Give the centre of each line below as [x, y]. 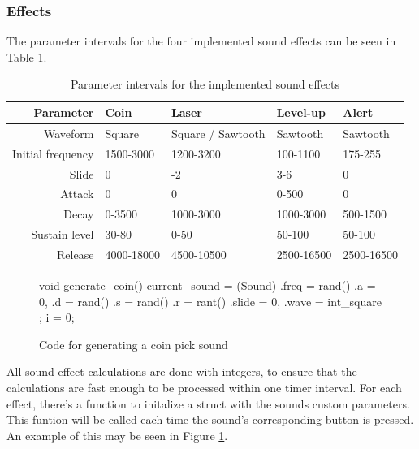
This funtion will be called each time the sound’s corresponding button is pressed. [210, 419]
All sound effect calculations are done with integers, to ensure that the [182, 371]
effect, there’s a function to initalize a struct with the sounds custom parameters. [208, 403]
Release [76, 254]
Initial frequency [53, 153]
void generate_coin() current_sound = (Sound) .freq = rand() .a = [207, 285]
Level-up [301, 112]
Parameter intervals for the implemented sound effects [205, 84]
